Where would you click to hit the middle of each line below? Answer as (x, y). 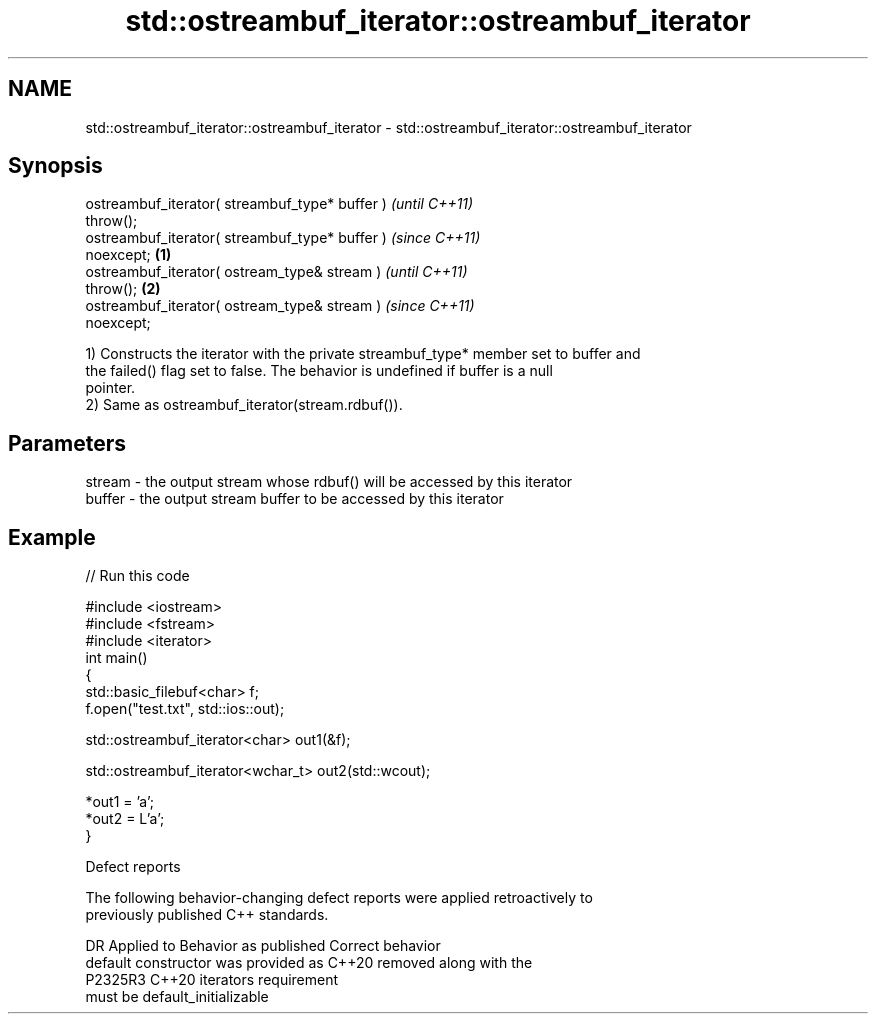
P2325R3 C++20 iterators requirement (212, 980)
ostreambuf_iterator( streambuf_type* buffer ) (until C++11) (279, 204)
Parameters (67, 443)
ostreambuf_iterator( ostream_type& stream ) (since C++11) (280, 306)
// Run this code (137, 576)
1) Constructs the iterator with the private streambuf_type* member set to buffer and (363, 354)
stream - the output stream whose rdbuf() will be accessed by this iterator (329, 482)
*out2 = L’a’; (125, 819)
